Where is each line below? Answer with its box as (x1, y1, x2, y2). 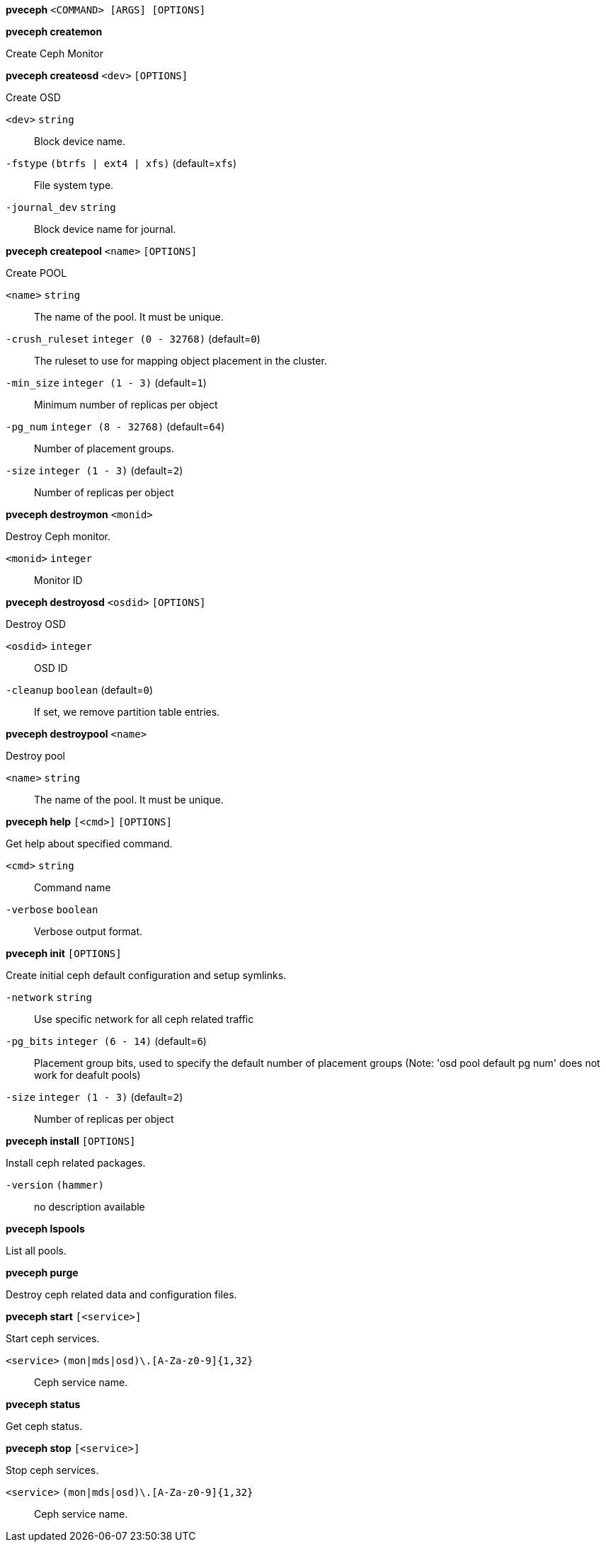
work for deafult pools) (34, 1069, 141, 1081)
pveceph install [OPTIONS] (6, 1135, 136, 1147)
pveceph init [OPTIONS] (6, 947, 122, 959)
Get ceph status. (6, 1420, 83, 1432)
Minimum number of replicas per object (34, 399, 218, 411)
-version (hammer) (6, 1179, 104, 1191)
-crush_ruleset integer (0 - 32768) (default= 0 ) (6, 333, 261, 345)
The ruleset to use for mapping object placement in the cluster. (34, 355, 327, 367)
